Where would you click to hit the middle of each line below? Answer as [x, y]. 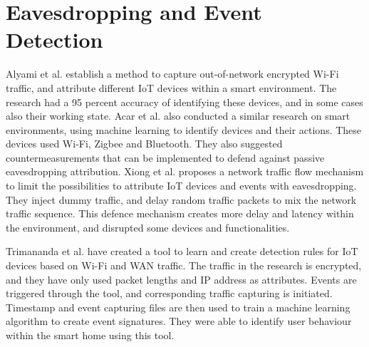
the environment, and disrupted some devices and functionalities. [148, 227]
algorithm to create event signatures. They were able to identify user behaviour [179, 321]
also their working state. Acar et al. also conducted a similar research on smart [178, 116]
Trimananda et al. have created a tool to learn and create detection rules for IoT [182, 251]
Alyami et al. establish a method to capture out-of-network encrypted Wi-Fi [172, 74]
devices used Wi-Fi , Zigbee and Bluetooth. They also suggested [144, 144]
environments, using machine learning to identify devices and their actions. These [184, 129]
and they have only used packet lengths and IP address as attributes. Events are [181, 279]
